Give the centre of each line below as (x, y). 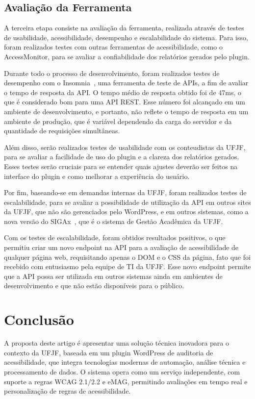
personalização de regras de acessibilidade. (67, 391)
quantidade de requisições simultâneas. (62, 131)
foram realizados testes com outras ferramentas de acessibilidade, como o (113, 47)
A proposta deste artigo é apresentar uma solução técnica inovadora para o (117, 343)
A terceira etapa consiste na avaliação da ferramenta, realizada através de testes (124, 28)
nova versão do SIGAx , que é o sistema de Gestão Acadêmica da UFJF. (114, 221)
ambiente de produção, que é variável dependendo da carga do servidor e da (118, 121)
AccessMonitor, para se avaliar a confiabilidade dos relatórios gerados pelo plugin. (127, 56)
